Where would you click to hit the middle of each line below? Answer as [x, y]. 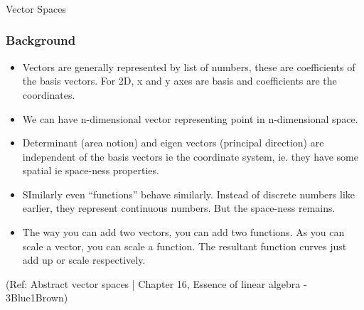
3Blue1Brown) [37, 298]
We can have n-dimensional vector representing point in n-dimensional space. [190, 118]
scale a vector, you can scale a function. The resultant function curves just [184, 246]
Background [41, 40]
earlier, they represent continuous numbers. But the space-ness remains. [179, 208]
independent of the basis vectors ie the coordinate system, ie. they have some [191, 156]
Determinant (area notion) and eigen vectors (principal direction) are [173, 143]
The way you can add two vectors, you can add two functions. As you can [183, 232]
